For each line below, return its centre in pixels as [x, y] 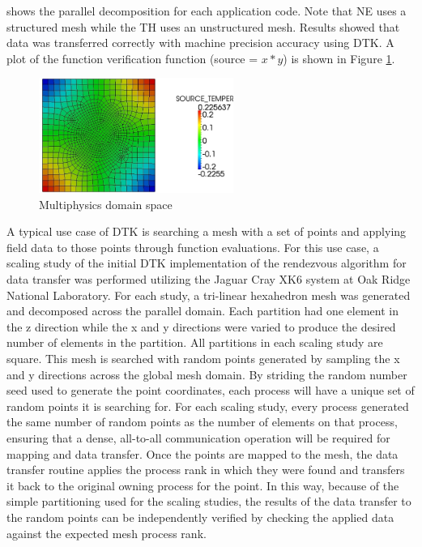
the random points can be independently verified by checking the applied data [200, 517]
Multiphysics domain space [106, 204]
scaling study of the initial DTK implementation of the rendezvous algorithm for [207, 263]
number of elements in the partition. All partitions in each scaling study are [195, 342]
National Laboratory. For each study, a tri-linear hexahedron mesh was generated [209, 295]
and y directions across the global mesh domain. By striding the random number [207, 374]
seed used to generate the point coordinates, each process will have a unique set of [211, 390]
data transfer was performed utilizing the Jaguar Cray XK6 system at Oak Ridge [209, 279]
